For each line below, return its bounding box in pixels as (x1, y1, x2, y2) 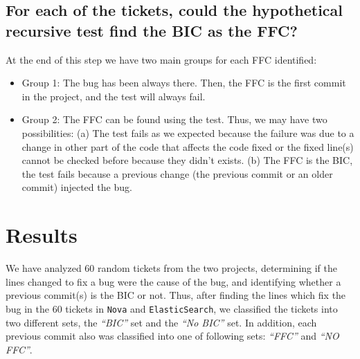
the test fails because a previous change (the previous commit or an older (21, 166, 333, 181)
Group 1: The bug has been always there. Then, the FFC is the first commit (21, 75, 346, 90)
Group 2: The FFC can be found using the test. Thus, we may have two (21, 112, 327, 127)
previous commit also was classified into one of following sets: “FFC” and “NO (6, 329, 339, 343)
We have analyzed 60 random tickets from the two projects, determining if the (6, 261, 338, 275)
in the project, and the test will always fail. (21, 89, 206, 103)
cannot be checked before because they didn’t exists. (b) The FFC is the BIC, (21, 153, 353, 167)
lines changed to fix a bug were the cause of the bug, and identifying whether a (6, 274, 341, 288)
